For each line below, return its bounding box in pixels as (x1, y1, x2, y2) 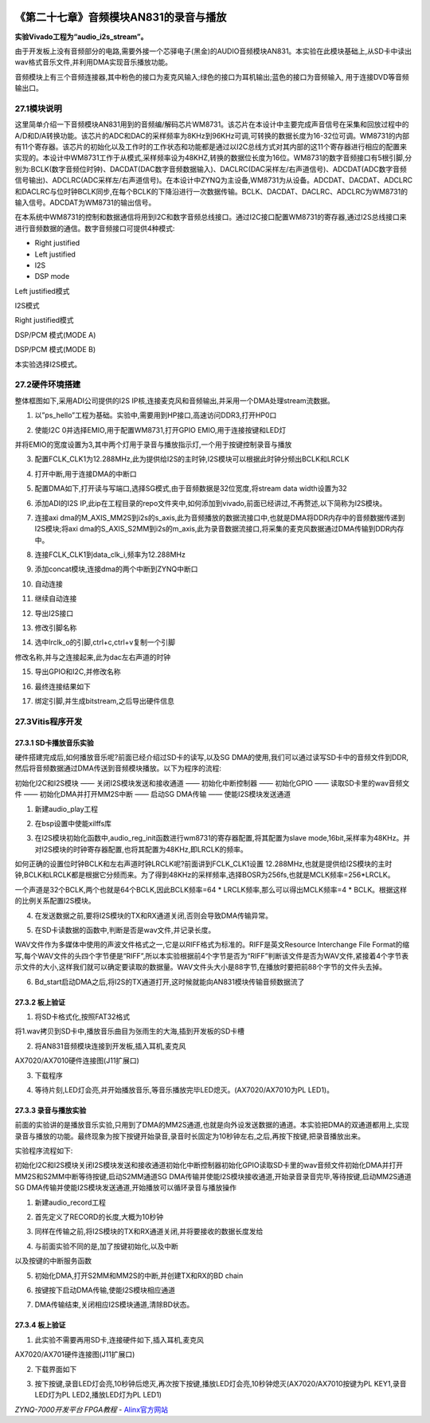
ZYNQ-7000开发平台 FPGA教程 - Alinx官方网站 (14, 1405, 169, 1414)
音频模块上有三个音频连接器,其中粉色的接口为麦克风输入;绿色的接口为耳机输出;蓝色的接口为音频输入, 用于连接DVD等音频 (14, 72, 409, 81)
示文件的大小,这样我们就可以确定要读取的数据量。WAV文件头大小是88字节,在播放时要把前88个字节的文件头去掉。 (14, 962, 387, 972)
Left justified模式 (14, 286, 70, 296)
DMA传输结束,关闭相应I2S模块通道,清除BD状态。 (34, 1300, 194, 1310)
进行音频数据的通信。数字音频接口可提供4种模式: (14, 223, 175, 233)
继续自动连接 (34, 594, 77, 603)
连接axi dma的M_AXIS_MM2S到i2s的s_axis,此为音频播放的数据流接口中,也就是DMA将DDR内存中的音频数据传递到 (34, 512, 405, 522)
